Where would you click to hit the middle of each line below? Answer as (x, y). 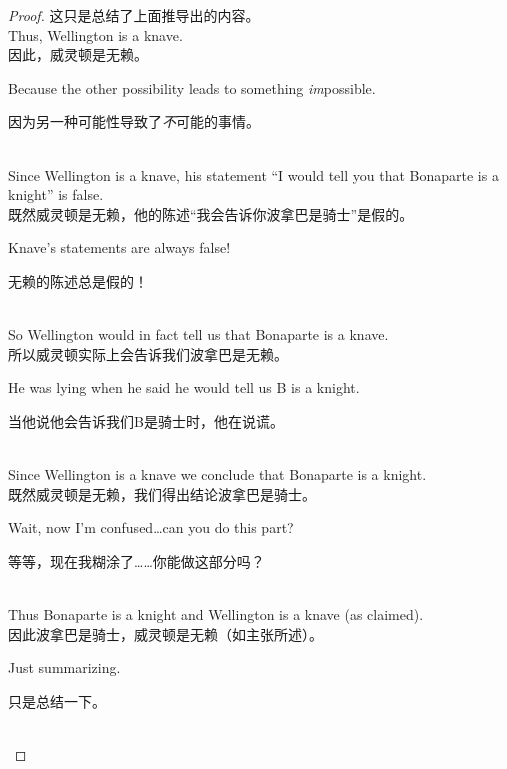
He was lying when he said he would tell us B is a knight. (184, 387)
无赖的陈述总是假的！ (78, 280)
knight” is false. (56, 194)
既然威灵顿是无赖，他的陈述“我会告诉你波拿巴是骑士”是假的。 (211, 213)
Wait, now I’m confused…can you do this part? (151, 527)
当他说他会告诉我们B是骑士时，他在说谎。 (146, 420)
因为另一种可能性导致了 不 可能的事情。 (134, 121)
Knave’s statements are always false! (119, 247)
